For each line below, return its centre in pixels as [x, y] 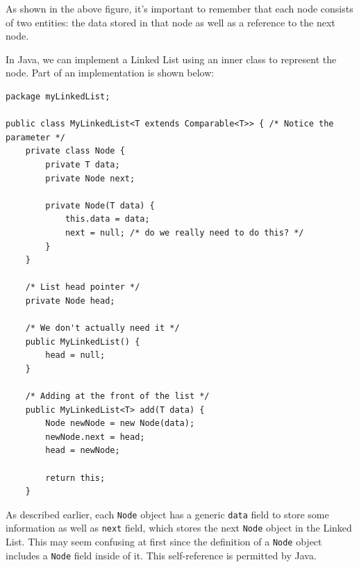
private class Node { [75, 151]
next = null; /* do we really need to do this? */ [184, 232]
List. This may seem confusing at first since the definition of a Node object [164, 542]
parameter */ [35, 137]
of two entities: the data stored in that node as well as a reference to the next [170, 22]
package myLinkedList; [58, 96]
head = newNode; [83, 451]
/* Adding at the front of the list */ [117, 396]
